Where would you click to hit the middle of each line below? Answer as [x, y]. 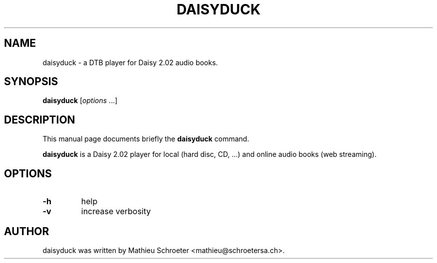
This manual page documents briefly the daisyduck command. [146, 139]
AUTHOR [27, 231]
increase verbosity [116, 211]
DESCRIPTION [40, 120]
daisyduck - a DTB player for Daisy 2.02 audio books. [130, 62]
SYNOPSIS [31, 82]
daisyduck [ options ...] [80, 101]
